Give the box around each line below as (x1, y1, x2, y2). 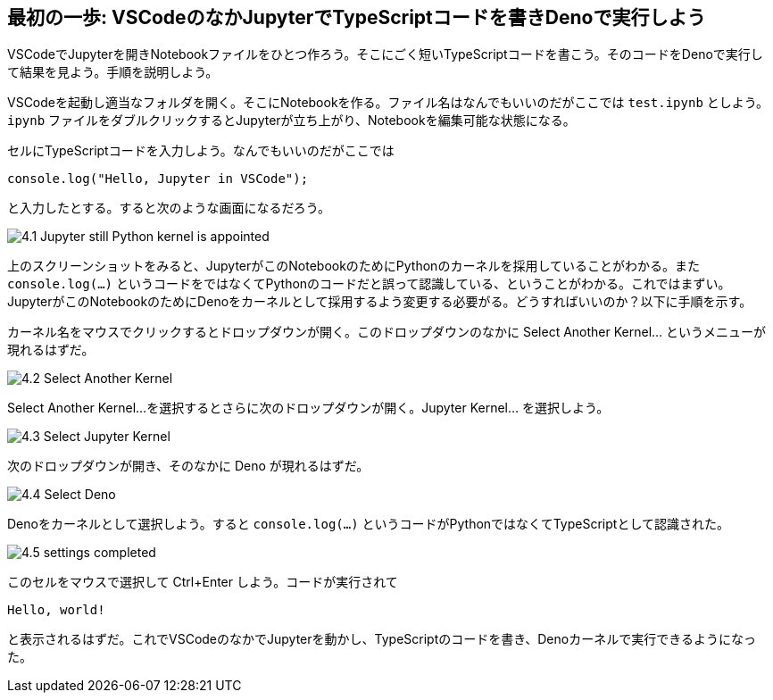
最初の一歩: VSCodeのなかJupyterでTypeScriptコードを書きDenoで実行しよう (7, 6, 706, 29)
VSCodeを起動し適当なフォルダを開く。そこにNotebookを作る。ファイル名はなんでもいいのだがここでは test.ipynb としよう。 (7, 95, 769, 111)
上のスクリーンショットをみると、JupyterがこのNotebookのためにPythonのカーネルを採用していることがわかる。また (7, 258, 700, 274)
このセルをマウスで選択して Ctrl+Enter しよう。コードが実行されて (7, 574, 398, 590)
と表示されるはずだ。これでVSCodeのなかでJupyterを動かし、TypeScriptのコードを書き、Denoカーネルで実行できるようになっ (7, 631, 756, 647)
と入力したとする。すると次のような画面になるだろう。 (7, 200, 330, 216)
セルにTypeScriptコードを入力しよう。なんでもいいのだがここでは (7, 143, 395, 159)
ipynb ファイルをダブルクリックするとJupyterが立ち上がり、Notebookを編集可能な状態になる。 (7, 112, 576, 129)
